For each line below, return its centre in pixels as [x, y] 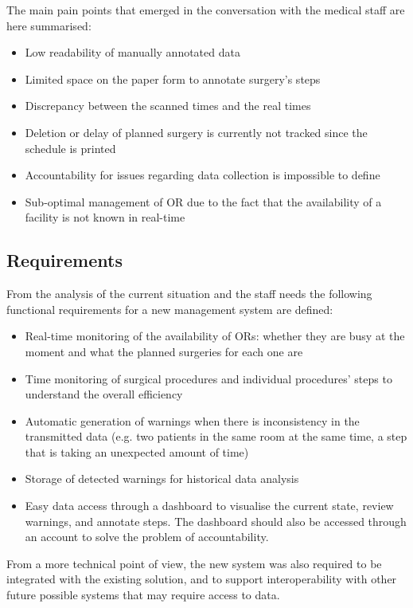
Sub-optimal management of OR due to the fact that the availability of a [203, 201]
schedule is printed [70, 148]
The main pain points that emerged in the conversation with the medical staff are [206, 10]
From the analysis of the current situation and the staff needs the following [189, 294]
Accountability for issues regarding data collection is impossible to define [203, 175]
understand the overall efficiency [104, 394]
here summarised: [49, 25]
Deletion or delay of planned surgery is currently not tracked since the [196, 132]
